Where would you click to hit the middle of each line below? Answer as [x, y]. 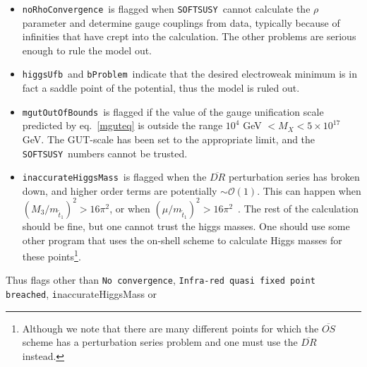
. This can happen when [309, 190]
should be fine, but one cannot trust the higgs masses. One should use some [186, 225]
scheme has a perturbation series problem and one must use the [160, 342]
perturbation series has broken [294, 177]
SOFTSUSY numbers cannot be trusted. [105, 153]
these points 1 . [52, 255]
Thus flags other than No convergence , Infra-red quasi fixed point [161, 280]
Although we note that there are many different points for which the [170, 328]
